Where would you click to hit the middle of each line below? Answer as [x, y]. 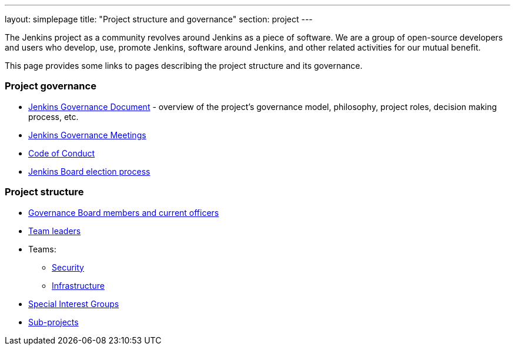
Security [68, 267]
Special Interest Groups [74, 304]
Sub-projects [53, 322]
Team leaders [55, 231]
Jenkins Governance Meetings [87, 135]
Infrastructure [78, 285]
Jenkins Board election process [89, 171]
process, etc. [53, 116]
